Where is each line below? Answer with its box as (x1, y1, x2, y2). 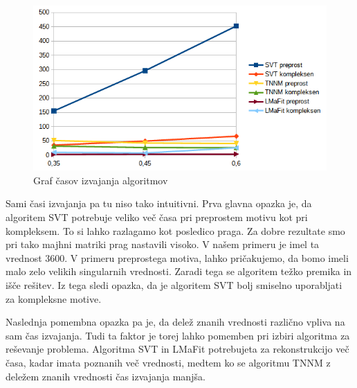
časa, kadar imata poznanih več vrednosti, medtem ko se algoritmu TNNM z (6, 355, 331, 369)
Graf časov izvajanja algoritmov (33, 173, 168, 187)
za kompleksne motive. (6, 291, 102, 306)
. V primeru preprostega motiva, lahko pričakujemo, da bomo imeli (64, 250, 349, 265)
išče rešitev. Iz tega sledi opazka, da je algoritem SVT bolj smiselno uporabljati (6, 278, 342, 292)
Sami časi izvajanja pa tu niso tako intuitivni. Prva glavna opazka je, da (6, 196, 312, 211)
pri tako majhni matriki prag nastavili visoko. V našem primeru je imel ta (6, 237, 320, 252)
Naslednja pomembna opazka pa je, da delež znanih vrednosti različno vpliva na (6, 315, 345, 329)
